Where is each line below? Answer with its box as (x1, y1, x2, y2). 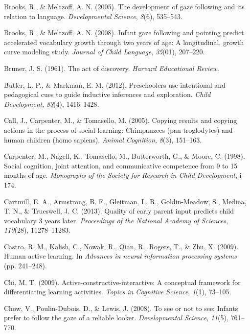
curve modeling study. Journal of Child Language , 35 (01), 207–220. (4, 47, 205, 57)
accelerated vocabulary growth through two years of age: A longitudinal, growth (4, 37, 244, 47)
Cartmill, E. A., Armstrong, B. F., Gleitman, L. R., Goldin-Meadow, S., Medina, (4, 196, 247, 206)
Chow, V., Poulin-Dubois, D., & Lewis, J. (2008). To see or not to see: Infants (4, 303, 238, 313)
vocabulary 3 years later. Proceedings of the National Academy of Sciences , (4, 215, 228, 225)
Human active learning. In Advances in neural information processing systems (4, 251, 237, 261)
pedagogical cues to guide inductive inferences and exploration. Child (4, 89, 211, 99)
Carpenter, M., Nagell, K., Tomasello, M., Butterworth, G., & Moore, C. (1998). (4, 151, 245, 161)
